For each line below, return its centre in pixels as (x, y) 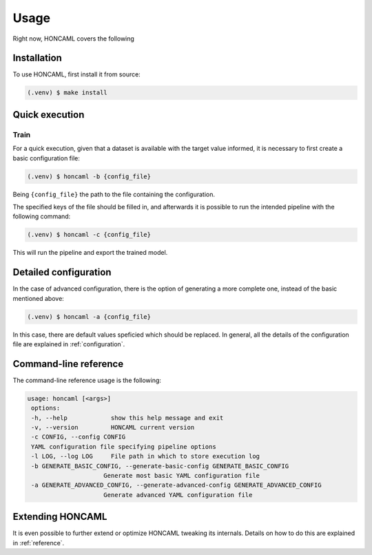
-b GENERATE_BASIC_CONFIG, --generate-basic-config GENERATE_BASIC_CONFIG (160, 466)
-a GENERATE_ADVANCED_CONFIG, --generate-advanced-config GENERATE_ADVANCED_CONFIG (176, 485)
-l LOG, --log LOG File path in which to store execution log (146, 457)
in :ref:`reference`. (39, 543)
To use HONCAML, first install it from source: (76, 74)
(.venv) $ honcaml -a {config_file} (89, 316)
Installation (37, 58)
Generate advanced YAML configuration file (178, 495)
